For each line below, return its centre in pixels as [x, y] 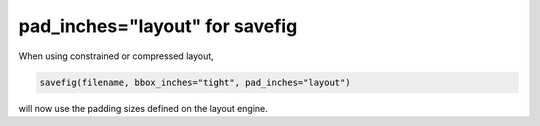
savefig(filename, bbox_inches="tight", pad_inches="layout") [195, 82]
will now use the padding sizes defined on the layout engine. [143, 108]
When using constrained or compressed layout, [116, 56]
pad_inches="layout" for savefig [158, 26]
